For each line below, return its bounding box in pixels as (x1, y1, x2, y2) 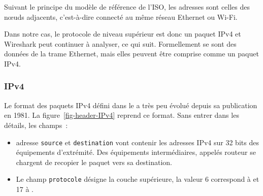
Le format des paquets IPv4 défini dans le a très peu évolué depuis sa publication (4, 100, 257, 110)
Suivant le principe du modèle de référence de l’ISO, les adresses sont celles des (4, 2, 250, 12)
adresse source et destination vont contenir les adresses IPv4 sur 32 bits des (16, 137, 259, 147)
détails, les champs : (4, 119, 68, 130)
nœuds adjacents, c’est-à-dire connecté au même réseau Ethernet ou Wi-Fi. (4, 11, 238, 22)
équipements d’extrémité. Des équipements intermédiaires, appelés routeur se (16, 147, 256, 157)
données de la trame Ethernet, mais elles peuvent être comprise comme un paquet (4, 48, 259, 59)
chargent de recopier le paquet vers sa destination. (16, 156, 172, 167)
